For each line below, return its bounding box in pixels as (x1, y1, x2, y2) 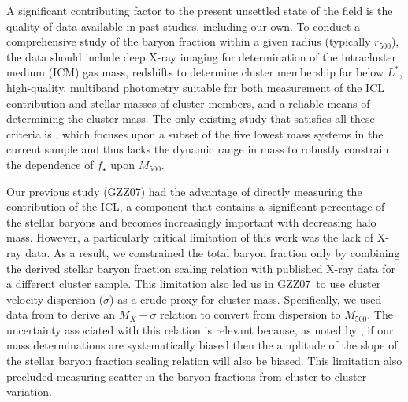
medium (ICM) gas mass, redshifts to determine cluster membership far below (6, 64, 384, 80)
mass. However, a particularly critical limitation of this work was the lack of (6, 229, 373, 245)
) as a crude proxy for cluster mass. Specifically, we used (109, 290, 382, 307)
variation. (6, 383, 53, 400)
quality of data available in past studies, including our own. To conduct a (6, 17, 361, 34)
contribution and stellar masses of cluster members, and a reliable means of (6, 94, 370, 111)
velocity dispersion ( (6, 290, 104, 307)
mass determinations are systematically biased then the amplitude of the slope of (6, 337, 398, 353)
